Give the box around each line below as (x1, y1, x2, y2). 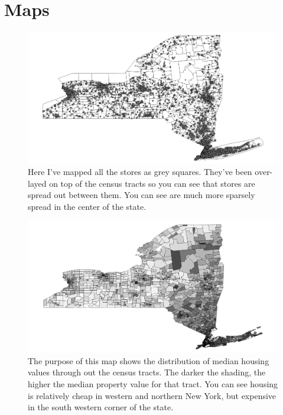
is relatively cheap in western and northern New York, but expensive (28, 389, 277, 401)
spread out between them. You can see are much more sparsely (28, 189, 255, 201)
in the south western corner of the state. (28, 401, 174, 413)
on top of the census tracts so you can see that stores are (49, 177, 255, 189)
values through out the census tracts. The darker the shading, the (28, 366, 266, 378)
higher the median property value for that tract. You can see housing (28, 378, 278, 390)
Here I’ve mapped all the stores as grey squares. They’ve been (28, 166, 252, 178)
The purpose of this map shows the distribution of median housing (28, 354, 269, 367)
